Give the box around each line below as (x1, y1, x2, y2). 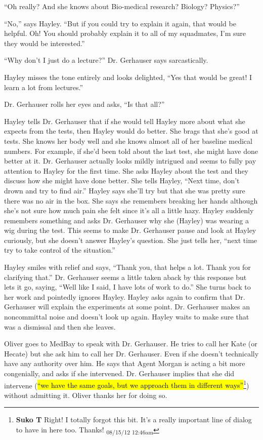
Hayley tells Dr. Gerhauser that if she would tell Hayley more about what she (4, 115, 245, 126)
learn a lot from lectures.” (4, 82, 83, 92)
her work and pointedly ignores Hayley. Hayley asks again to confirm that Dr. (4, 291, 245, 302)
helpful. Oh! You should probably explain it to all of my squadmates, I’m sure (4, 28, 246, 38)
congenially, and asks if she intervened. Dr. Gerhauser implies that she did (4, 368, 235, 378)
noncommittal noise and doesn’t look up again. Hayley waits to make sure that (4, 311, 249, 322)
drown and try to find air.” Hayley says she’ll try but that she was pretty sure (4, 185, 245, 195)
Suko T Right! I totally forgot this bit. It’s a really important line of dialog (16, 414, 252, 425)
